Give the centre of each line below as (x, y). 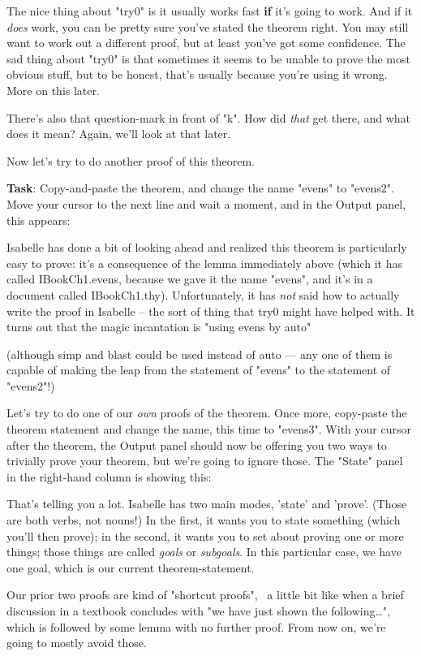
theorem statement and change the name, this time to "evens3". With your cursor (209, 429)
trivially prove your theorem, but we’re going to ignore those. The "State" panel (205, 461)
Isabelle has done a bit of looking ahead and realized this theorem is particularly (207, 247)
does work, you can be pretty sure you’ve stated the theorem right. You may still (208, 26)
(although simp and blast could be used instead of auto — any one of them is (200, 354)
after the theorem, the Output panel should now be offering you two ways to (197, 445)
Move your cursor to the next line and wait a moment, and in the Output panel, (206, 203)
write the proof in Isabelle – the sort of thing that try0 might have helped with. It (211, 311)
